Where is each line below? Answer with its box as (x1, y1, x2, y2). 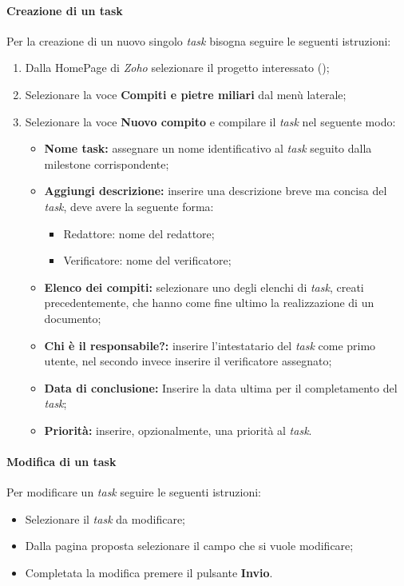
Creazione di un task (6, 2, 123, 18)
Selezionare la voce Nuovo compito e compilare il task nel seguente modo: (25, 113, 396, 130)
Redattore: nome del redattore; (63, 225, 215, 241)
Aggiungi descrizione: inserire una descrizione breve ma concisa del (44, 182, 387, 199)
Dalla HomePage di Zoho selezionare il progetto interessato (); (25, 59, 330, 76)
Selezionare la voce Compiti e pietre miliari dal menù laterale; (25, 86, 347, 102)
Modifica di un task (6, 453, 117, 470)
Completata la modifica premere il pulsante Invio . (25, 564, 273, 581)
